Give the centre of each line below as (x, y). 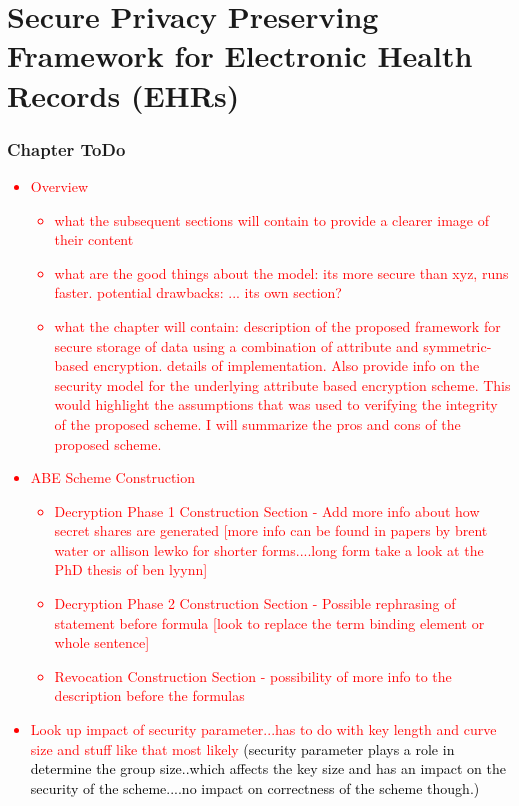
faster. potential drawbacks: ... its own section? (198, 292)
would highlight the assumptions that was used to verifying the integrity (276, 404)
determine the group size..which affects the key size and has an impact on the (268, 768)
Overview (59, 185)
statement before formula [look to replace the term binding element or (269, 622)
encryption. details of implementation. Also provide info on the (286, 365)
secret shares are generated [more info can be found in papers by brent (271, 530)
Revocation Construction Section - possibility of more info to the (253, 675)
